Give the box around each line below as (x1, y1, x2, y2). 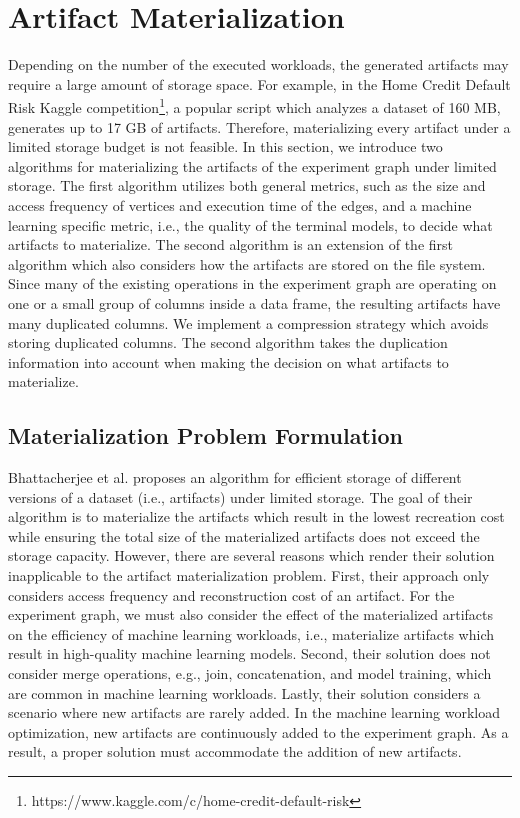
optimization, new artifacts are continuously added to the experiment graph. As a (8, 721, 509, 742)
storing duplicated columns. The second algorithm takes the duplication (8, 332, 448, 353)
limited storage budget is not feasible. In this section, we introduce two (8, 136, 443, 157)
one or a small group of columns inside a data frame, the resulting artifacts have (8, 292, 501, 313)
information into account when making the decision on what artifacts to (8, 351, 449, 372)
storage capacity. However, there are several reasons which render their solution (8, 545, 495, 566)
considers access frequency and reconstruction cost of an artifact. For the (8, 584, 455, 605)
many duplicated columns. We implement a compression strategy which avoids (8, 312, 489, 333)
